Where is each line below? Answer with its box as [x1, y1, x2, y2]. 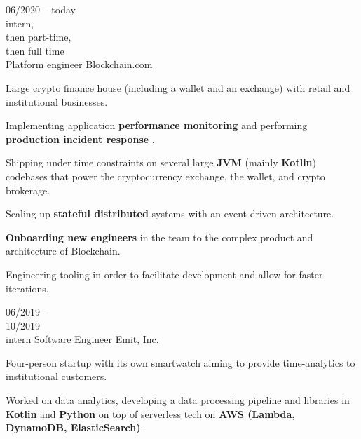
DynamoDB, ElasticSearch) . [6, 420, 144, 435]
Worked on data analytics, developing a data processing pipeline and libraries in [6, 393, 350, 407]
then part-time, [6, 29, 71, 44]
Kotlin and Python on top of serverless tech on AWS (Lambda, [6, 406, 295, 421]
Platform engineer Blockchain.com [6, 57, 153, 72]
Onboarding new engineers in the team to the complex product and [6, 229, 313, 244]
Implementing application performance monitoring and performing [6, 118, 308, 133]
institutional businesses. [6, 94, 108, 109]
